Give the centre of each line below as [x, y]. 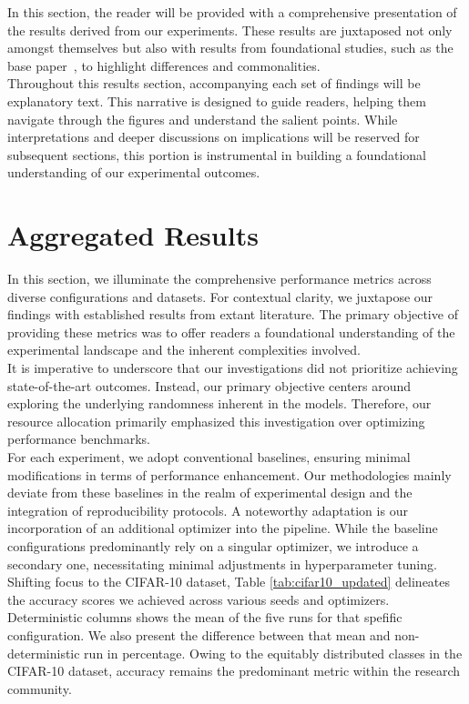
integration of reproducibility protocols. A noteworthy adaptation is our [208, 510]
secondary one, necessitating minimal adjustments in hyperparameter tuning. [222, 563]
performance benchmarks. [79, 439]
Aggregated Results [133, 235]
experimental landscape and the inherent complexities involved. [184, 350]
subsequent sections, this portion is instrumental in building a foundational [217, 154]
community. [40, 688]
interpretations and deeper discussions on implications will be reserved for [214, 137]
